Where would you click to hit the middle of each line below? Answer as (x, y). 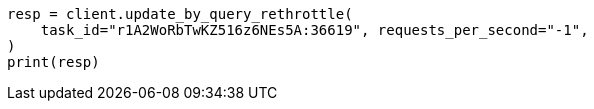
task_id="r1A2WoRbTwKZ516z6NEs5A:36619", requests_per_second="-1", (314, 30)
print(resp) (53, 62)
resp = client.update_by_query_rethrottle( (180, 14)
